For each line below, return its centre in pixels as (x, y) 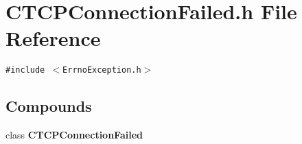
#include (25, 70)
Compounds (49, 106)
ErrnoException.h (102, 70)
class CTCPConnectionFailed (74, 135)
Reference (53, 38)
